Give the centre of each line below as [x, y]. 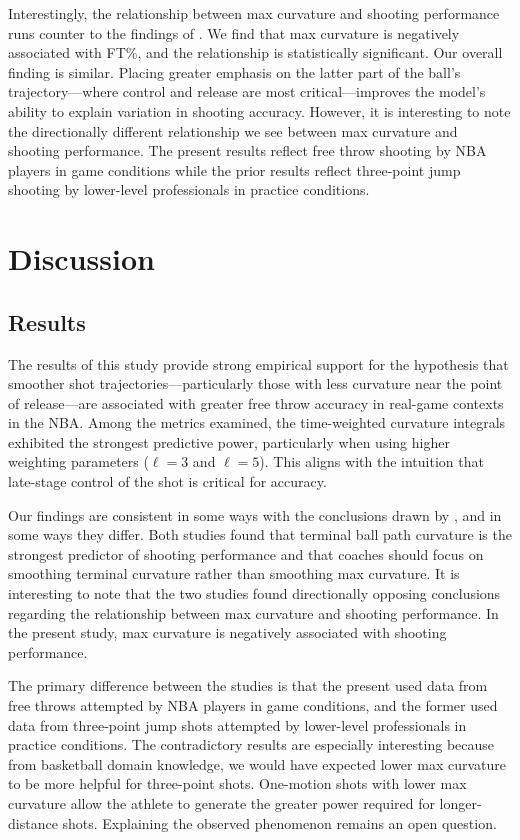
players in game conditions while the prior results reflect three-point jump [234, 169]
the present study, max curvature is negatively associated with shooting [227, 632]
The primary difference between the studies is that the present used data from [248, 685]
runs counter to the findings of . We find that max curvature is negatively [234, 32]
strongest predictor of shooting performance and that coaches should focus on [246, 553]
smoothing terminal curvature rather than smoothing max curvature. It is [234, 573]
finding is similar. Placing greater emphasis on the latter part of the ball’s [234, 71]
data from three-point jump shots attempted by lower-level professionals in [237, 724]
